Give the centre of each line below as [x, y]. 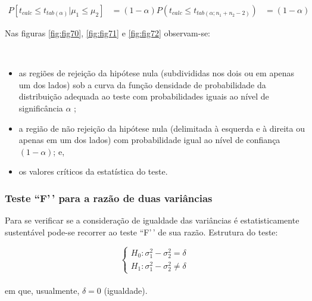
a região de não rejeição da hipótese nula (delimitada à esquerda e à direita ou [162, 128]
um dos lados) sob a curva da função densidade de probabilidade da [142, 84]
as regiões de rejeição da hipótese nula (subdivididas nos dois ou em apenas [157, 73]
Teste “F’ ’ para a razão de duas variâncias [109, 198]
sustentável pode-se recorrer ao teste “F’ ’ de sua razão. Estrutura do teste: [141, 232]
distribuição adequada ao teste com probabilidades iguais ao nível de [144, 96]
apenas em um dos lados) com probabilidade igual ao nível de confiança [149, 140]
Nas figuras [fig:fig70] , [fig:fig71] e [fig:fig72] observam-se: [108, 33]
